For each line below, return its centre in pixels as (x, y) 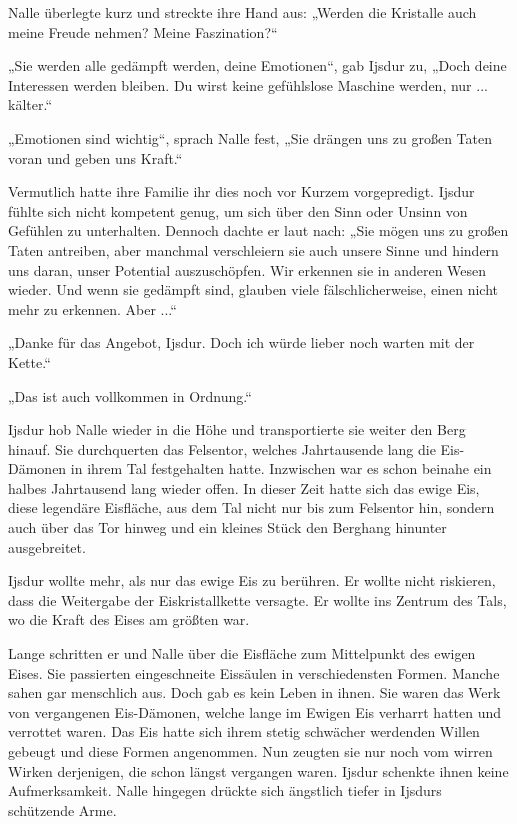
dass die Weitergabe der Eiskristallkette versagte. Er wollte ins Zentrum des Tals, (257, 599)
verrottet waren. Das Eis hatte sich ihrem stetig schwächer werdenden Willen (244, 731)
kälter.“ (30, 104)
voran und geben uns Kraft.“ (95, 157)
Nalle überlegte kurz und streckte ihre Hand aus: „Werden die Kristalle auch (242, 12)
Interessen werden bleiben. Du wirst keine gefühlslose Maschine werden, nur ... (248, 84)
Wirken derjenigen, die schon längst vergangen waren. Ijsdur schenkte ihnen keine (258, 770)
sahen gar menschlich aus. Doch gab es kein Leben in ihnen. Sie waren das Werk (254, 692)
